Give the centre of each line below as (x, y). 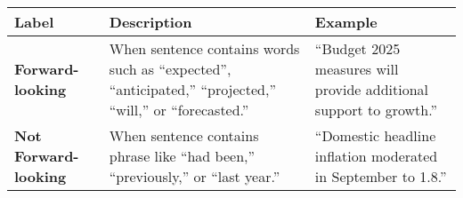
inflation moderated (376, 156)
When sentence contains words (204, 48)
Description (150, 22)
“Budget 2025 (357, 48)
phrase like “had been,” (182, 156)
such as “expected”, (170, 69)
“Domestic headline (375, 135)
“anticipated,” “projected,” (192, 89)
